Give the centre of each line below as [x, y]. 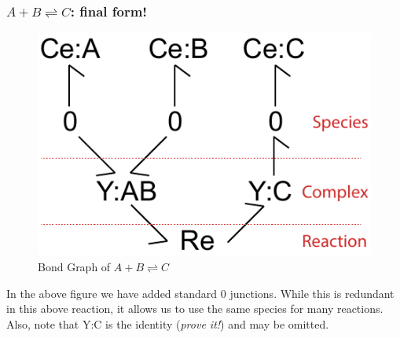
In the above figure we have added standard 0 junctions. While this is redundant [200, 293]
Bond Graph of [74, 267]
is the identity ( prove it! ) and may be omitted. [217, 323]
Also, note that [43, 323]
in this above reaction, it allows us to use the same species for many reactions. [195, 309]
